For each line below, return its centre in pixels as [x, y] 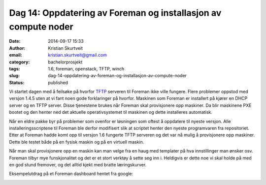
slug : [14, 76]
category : [19, 62]
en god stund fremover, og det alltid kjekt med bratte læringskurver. [78, 164]
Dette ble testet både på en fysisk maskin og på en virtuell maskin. [77, 142]
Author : [17, 48]
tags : [15, 68]
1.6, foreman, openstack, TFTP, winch [86, 68]
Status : [17, 82]
